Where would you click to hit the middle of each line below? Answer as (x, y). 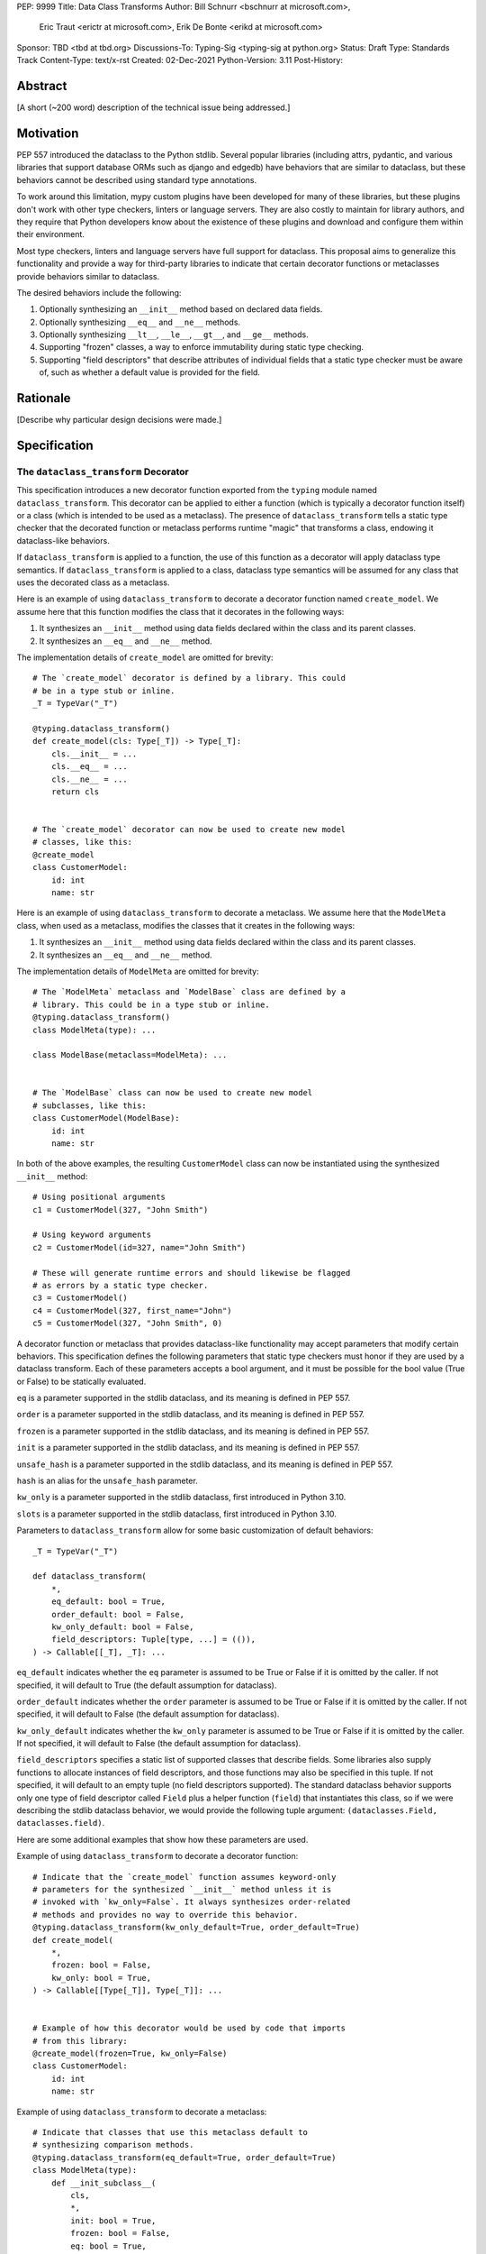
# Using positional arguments (99, 1197)
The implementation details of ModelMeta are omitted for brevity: (138, 971)
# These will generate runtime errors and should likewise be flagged (192, 1273)
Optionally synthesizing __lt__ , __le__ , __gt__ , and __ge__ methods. (174, 334)
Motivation (48, 133)
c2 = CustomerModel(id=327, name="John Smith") (139, 1247)
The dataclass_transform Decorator (103, 472)
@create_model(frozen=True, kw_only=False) (130, 2054)
